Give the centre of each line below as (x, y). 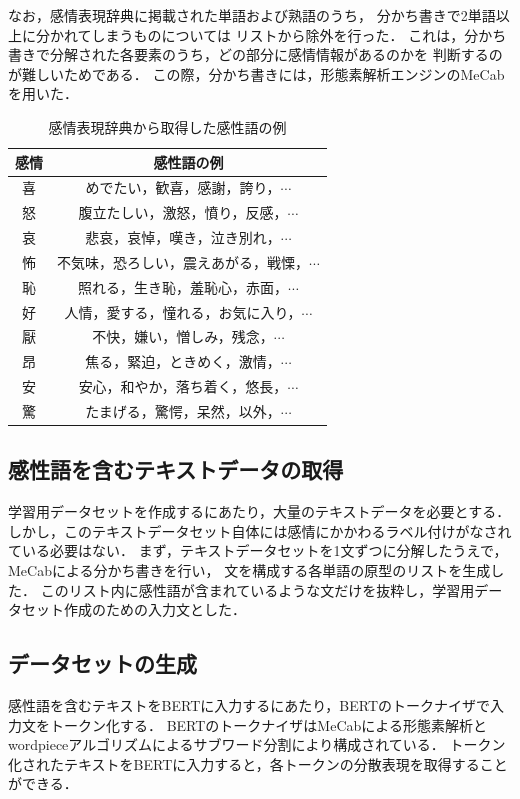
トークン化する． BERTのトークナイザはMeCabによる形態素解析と (268, 724)
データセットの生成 (102, 663)
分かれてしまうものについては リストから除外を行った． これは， (250, 34)
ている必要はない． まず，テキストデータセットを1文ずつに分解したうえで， (258, 550)
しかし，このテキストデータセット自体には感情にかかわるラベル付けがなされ (260, 530)
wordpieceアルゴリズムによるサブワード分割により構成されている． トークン (257, 744)
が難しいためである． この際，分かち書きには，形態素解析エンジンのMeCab (256, 73)
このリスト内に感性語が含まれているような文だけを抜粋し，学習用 (257, 589)
